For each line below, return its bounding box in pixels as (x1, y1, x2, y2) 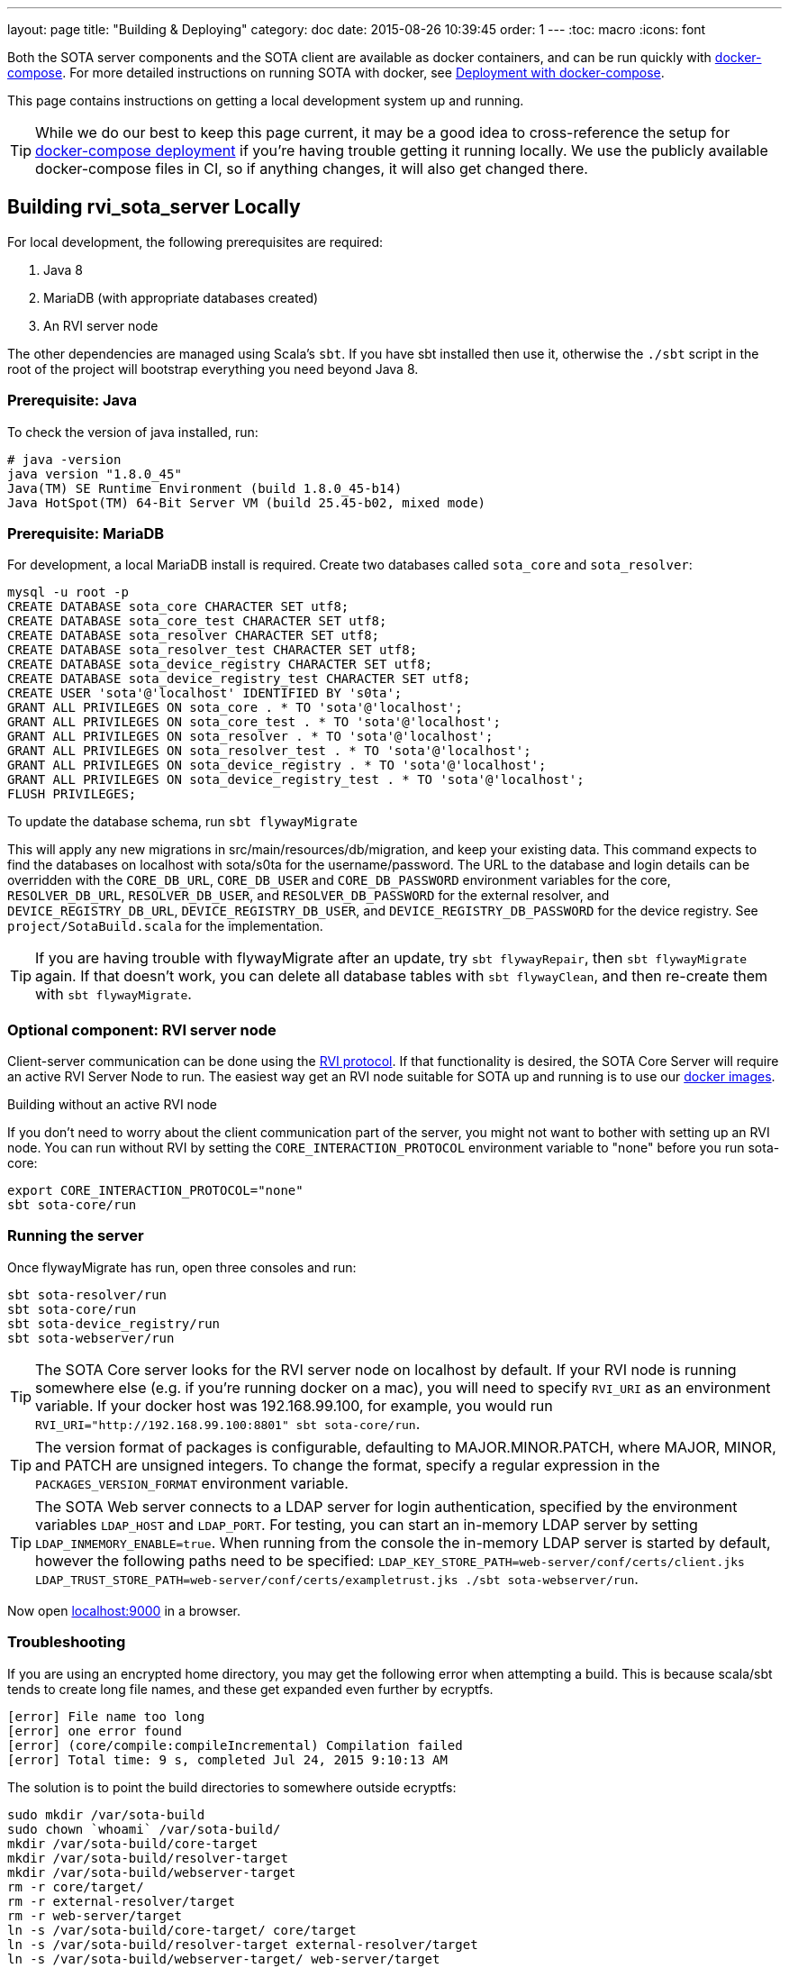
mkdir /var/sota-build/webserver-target (7, 1864, 296, 1880)
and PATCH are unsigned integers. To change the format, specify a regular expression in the (35, 1455, 660, 1474)
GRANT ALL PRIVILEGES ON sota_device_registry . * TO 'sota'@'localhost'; (7, 758, 547, 773)
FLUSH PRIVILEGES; (7, 787, 137, 802)
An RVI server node (43, 317, 159, 333)
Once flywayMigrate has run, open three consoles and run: (7, 1259, 357, 1275)
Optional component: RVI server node (7, 1020, 277, 1039)
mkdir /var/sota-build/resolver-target (7, 1850, 288, 1865)
